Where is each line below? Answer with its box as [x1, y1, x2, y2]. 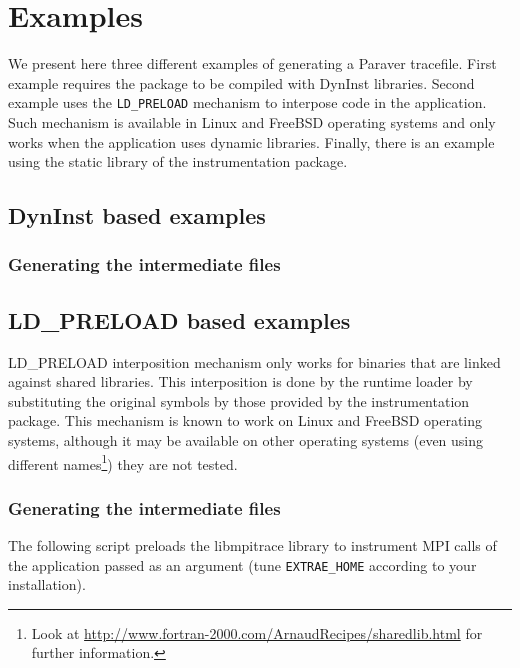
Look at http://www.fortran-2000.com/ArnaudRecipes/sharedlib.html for [31, 622, 483, 643]
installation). [8, 574, 86, 595]
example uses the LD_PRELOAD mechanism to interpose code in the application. [8, 92, 487, 113]
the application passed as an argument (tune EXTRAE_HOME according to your [8, 554, 477, 575]
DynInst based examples [8, 200, 266, 231]
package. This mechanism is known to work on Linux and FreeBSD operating [8, 410, 483, 431]
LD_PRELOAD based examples [8, 304, 351, 335]
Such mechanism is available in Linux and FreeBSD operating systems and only [8, 111, 496, 132]
